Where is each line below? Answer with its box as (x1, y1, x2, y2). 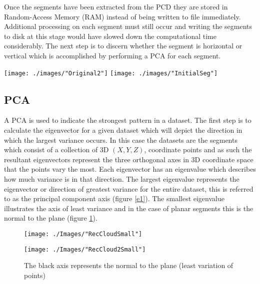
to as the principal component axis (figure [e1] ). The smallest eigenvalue (4, 193, 224, 204)
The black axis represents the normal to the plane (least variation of (24, 260, 233, 271)
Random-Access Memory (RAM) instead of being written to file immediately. (4, 11, 241, 21)
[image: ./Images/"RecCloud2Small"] (24, 246, 146, 253)
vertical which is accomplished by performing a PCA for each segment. (4, 50, 221, 60)
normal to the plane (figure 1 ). (4, 213, 97, 223)
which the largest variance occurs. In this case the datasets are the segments (4, 134, 237, 145)
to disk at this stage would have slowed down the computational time (4, 30, 216, 41)
